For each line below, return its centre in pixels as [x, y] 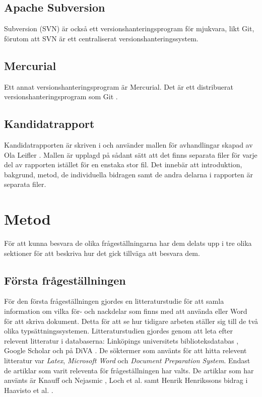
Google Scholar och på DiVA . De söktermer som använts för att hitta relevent [125, 350]
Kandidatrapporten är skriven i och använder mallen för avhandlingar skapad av [128, 144]
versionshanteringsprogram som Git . [61, 96]
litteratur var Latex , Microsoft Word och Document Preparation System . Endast [127, 360]
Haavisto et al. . [29, 390]
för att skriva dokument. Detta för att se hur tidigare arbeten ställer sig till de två [131, 321]
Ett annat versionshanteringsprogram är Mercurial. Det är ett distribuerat [119, 86]
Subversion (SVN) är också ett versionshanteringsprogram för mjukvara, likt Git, [129, 28]
